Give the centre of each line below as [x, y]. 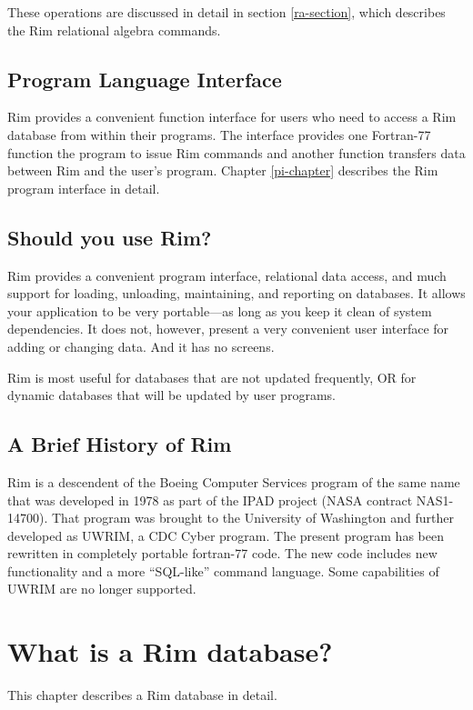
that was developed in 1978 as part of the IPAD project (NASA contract [210, 500]
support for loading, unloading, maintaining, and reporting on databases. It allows [236, 293]
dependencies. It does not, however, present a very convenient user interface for [228, 329]
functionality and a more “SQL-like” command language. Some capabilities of [223, 570]
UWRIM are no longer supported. [102, 589]
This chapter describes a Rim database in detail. [142, 695]
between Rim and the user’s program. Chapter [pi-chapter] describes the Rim [223, 170]
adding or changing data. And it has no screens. [141, 346]
